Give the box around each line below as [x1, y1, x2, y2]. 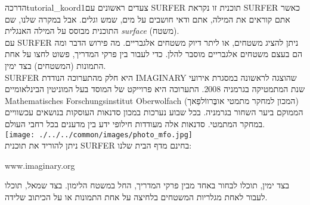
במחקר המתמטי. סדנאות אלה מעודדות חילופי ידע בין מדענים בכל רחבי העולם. [5, 117, 265, 130]
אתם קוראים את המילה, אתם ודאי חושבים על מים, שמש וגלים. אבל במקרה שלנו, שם [5, 12, 290, 25]
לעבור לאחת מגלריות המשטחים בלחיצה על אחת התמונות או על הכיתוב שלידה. [5, 190, 268, 203]
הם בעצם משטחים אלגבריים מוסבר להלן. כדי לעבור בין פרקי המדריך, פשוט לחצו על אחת [5, 48, 302, 60]
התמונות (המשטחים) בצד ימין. [5, 59, 106, 71]
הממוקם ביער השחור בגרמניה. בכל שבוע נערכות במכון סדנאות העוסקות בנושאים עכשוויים [5, 106, 303, 118]
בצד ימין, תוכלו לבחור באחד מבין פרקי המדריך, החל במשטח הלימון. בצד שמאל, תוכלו [5, 179, 290, 191]
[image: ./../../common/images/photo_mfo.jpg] [5, 130, 193, 139]
